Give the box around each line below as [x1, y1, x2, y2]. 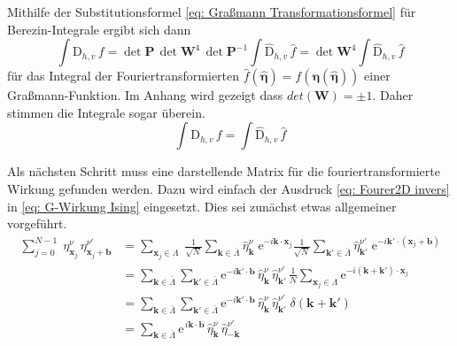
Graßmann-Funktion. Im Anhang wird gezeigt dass [7, 86, 283, 104]
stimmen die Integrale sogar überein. [7, 103, 205, 121]
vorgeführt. [7, 214, 67, 233]
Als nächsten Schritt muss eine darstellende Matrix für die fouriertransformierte [7, 162, 440, 181]
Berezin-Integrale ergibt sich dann [7, 19, 191, 38]
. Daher [372, 86, 414, 104]
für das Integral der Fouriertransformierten [7, 66, 240, 85]
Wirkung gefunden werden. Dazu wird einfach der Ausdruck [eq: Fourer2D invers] [7, 179, 450, 197]
